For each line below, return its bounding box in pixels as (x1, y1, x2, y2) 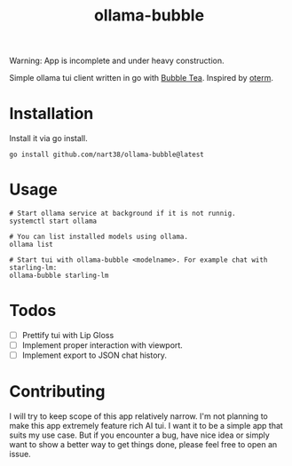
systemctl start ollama (9, 217, 98, 226)
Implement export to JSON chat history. (21, 350, 167, 360)
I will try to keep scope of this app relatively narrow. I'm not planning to (9, 411, 268, 422)
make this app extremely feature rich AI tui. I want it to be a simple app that (9, 421, 284, 431)
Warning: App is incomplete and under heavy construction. (9, 55, 225, 67)
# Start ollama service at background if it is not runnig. (9, 209, 237, 218)
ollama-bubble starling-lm (9, 272, 109, 280)
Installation (9, 104, 94, 124)
